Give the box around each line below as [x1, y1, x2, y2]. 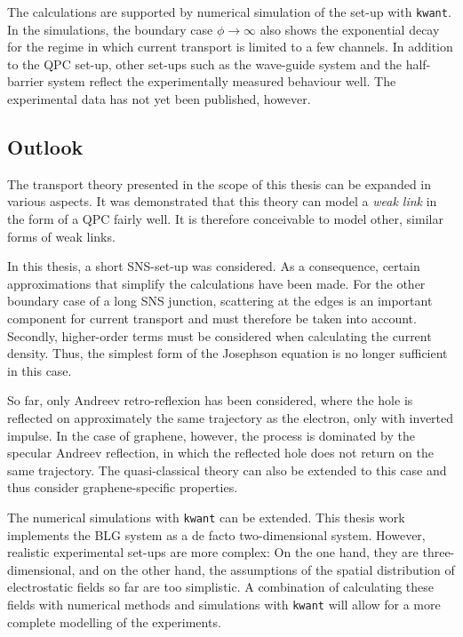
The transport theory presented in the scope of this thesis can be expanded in [7, 174, 432, 193]
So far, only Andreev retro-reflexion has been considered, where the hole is [7, 391, 413, 410]
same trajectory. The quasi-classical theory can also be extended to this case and [7, 460, 447, 479]
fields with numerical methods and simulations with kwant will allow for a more [7, 594, 441, 613]
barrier [7, 72, 44, 91]
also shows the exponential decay [259, 20, 440, 38]
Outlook [7, 133, 84, 161]
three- [422, 543, 455, 561]
